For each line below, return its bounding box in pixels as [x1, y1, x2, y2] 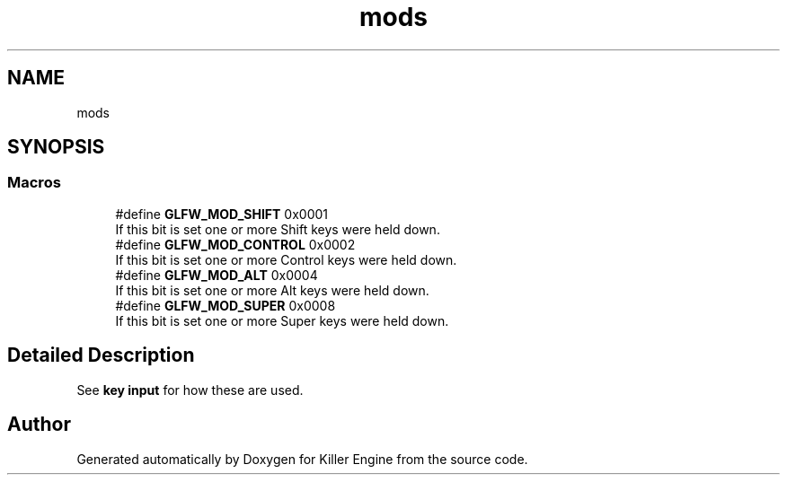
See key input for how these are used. [76, 381, 304, 398]
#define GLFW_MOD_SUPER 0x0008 [115, 297, 336, 313]
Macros [7, 173, 61, 192]
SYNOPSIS [7, 136, 105, 159]
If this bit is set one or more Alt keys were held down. [115, 282, 429, 298]
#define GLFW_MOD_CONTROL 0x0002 [115, 236, 356, 252]
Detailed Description [7, 344, 195, 367]
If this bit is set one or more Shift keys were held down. [115, 221, 440, 237]
